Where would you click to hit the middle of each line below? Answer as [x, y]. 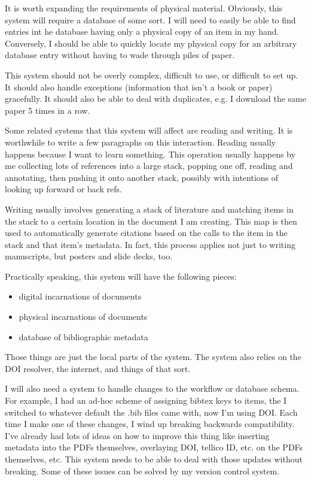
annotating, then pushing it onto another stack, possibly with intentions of [142, 177]
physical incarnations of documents [83, 317]
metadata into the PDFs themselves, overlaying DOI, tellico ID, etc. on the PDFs [154, 447]
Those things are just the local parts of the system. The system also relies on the [153, 357]
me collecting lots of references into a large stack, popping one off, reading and [149, 166]
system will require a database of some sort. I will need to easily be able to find [150, 19]
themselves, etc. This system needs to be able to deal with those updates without [154, 459]
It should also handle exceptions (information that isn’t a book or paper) [139, 87]
